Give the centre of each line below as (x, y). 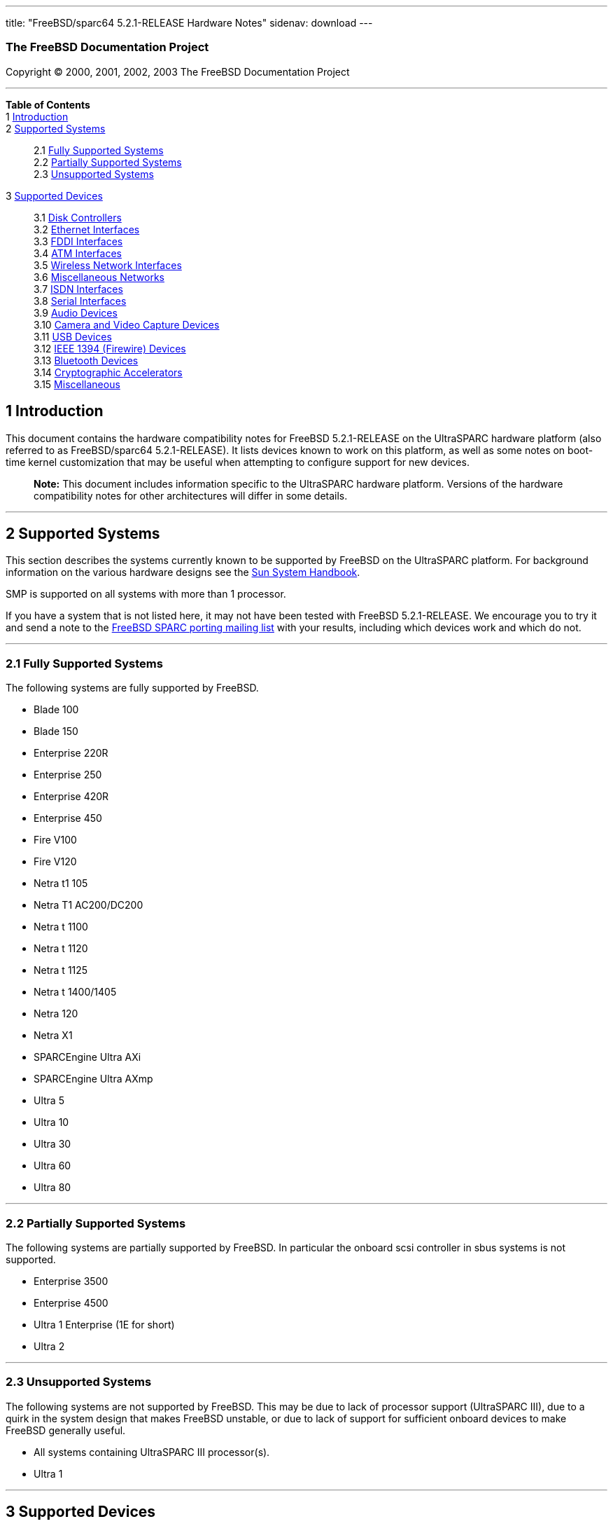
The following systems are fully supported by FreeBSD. (132, 688)
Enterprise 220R (71, 753)
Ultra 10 (51, 1122)
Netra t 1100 (61, 927)
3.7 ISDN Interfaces (78, 289)
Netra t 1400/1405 (75, 992)
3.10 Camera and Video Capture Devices (127, 324)
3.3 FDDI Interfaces (78, 241)
